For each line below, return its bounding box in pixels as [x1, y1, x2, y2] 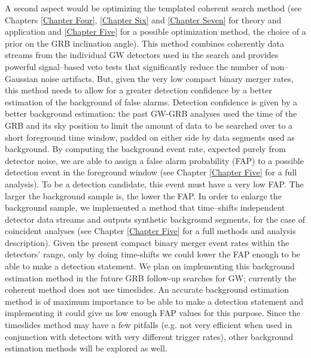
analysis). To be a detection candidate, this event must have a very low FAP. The [5, 177, 304, 190]
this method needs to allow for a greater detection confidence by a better [5, 84, 272, 96]
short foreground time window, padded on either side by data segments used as [5, 131, 295, 143]
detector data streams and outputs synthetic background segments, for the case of [5, 213, 305, 225]
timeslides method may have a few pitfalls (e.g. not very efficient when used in [5, 318, 292, 331]
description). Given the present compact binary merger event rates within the [5, 236, 289, 248]
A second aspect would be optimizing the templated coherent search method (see [5, 2, 302, 14]
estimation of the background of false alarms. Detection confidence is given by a [5, 95, 298, 108]
